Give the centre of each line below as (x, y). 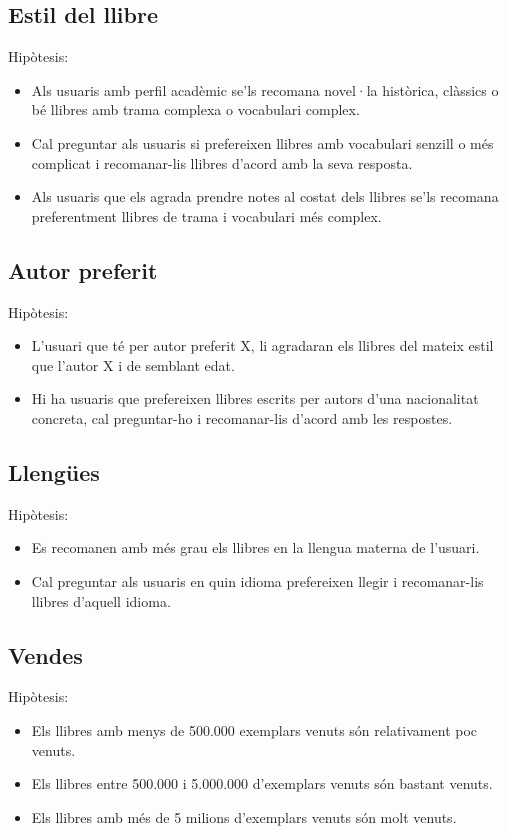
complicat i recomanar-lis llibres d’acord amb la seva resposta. (222, 162)
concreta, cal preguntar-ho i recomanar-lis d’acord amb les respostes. (242, 417)
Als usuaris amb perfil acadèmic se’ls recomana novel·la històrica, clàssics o (265, 89)
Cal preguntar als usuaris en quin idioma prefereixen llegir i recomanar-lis (257, 580)
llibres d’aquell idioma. (101, 600)
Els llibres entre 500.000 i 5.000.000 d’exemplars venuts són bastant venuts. (262, 783)
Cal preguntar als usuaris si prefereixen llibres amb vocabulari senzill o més (262, 142)
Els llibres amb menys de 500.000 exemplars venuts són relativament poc (254, 729)
